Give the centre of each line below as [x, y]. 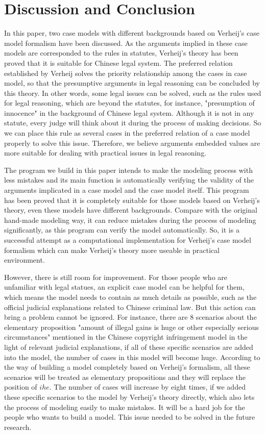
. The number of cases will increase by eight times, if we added [147, 387]
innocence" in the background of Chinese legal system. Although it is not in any [129, 112]
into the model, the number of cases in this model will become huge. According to [132, 357]
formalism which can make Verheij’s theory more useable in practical [112, 250]
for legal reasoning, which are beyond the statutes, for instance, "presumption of [129, 103]
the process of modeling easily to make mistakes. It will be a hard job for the [125, 407]
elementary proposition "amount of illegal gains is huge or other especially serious [131, 327]
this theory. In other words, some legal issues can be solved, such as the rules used [133, 93]
